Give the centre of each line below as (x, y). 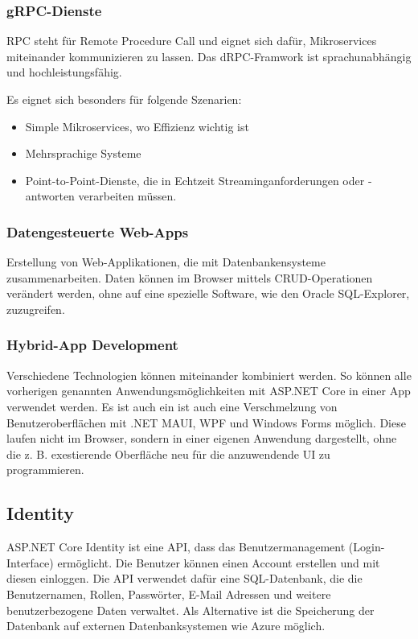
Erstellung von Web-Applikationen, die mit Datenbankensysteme (166, 262)
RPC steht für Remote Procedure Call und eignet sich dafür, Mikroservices (192, 41)
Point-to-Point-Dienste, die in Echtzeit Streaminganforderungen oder (195, 180)
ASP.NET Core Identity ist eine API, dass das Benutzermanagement (176, 547)
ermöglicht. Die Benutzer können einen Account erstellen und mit (219, 562)
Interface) (30, 562)
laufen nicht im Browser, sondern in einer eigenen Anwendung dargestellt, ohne (202, 438)
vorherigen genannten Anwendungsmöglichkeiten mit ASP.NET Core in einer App (209, 391)
